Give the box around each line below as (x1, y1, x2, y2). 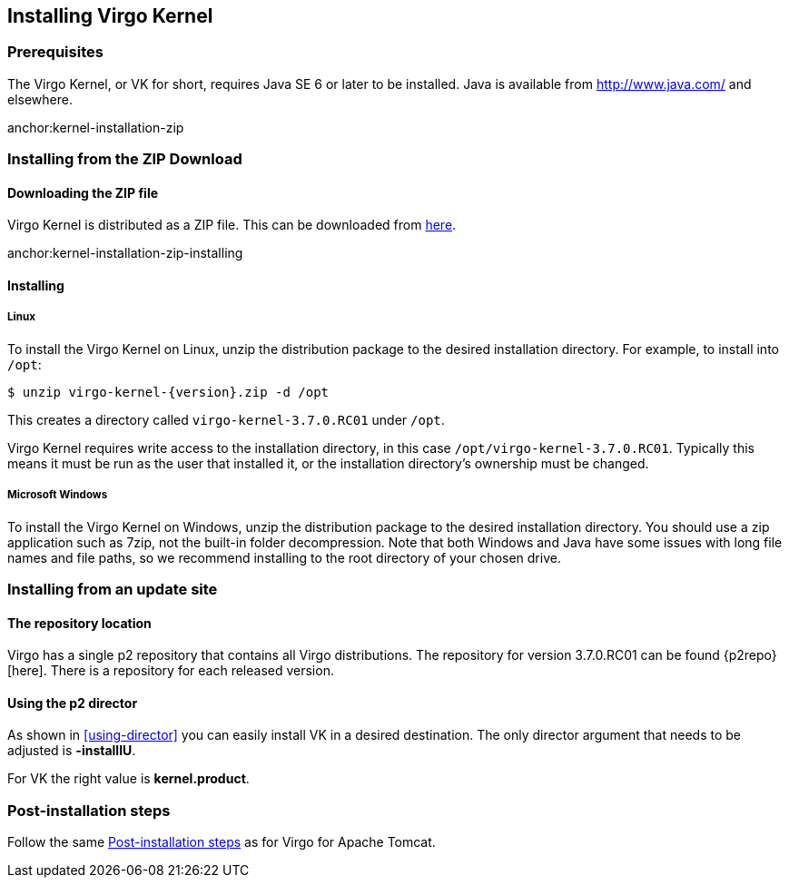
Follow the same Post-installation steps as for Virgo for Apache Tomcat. (7, 834, 436, 851)
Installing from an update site (7, 579, 218, 598)
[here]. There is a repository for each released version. (7, 663, 334, 679)
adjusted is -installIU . (7, 742, 136, 759)
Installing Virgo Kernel (7, 5, 213, 27)
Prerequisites (7, 43, 104, 62)
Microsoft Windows (7, 488, 108, 502)
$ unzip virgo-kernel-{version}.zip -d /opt (7, 384, 330, 399)
